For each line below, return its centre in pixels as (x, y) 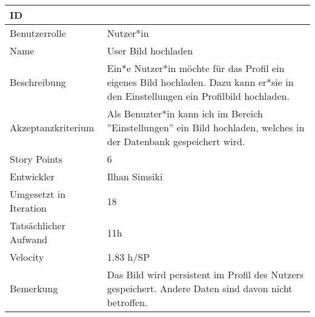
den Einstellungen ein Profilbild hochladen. (198, 96)
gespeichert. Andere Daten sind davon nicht (200, 288)
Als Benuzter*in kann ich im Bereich (185, 113)
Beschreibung (38, 82)
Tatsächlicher (38, 225)
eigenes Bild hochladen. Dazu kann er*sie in (200, 82)
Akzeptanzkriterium (52, 127)
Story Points (36, 159)
